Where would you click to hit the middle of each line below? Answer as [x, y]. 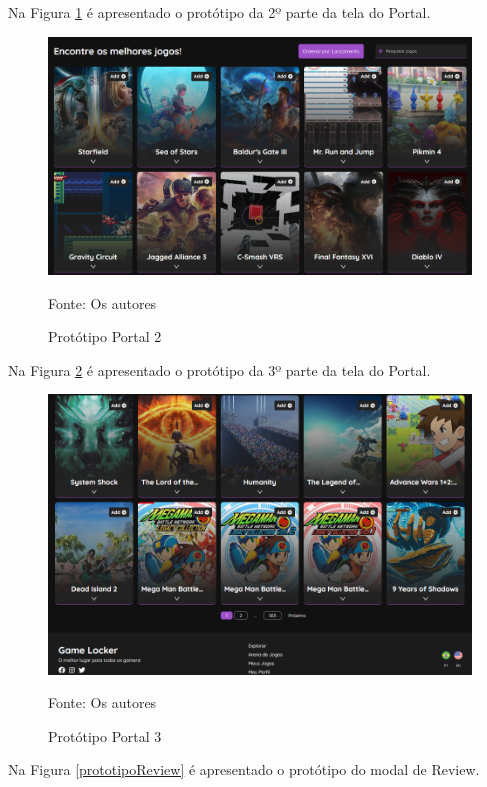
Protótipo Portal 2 [105, 336]
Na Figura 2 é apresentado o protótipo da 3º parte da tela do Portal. [219, 369]
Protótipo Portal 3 [105, 735]
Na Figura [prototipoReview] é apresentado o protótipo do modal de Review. [244, 769]
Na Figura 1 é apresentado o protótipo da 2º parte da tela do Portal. [219, 12]
